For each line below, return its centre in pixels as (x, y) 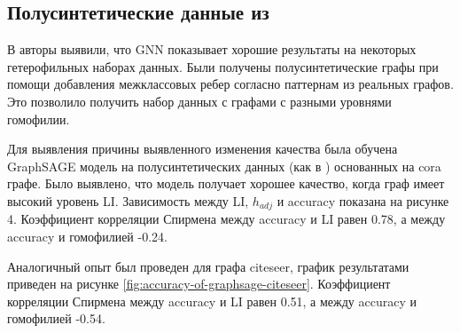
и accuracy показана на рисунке (363, 200)
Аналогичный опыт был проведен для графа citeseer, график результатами (208, 266)
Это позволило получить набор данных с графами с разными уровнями (199, 101)
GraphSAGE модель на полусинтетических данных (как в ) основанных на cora (224, 166)
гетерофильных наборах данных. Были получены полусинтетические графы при (223, 66)
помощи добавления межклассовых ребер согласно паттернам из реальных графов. (230, 84)
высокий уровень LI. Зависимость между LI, (128, 200)
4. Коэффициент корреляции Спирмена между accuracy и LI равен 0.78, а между (226, 219)
